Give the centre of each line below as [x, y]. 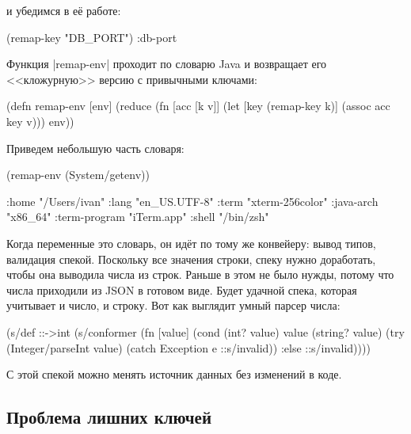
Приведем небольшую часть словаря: [95, 148]
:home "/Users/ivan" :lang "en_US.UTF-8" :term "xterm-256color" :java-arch [192, 201]
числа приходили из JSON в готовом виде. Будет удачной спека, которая [182, 289]
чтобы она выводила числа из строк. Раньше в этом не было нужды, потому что [200, 274]
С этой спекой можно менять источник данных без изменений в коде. [174, 374]
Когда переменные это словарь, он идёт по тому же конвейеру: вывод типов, [191, 243]
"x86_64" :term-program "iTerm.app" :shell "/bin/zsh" [138, 217]
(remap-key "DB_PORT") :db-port [92, 37]
